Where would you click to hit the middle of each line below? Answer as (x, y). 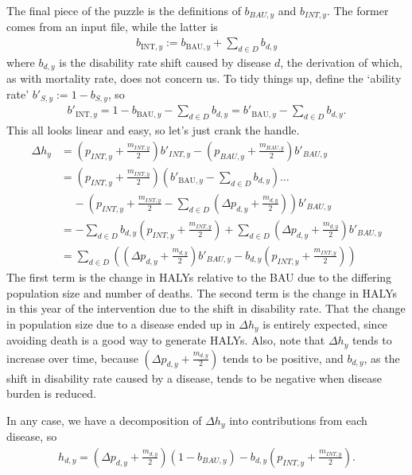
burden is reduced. (51, 393)
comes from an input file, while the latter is (112, 27)
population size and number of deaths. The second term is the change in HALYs (202, 292)
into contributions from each (298, 420)
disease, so (32, 436)
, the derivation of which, (341, 62)
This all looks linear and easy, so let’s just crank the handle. (153, 130)
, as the (382, 358)
